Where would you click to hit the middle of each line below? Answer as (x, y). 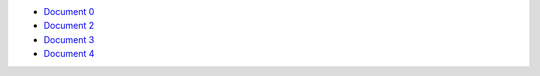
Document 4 (69, 54)
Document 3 (69, 39)
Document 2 (69, 26)
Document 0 (69, 11)
